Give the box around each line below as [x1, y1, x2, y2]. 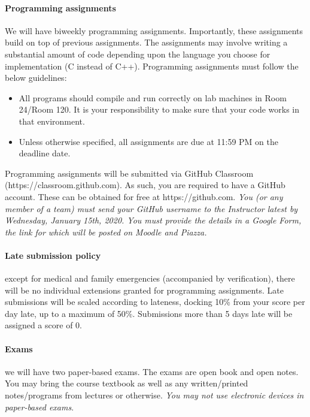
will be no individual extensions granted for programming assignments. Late [5, 283, 284, 296]
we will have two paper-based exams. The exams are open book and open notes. [5, 365, 299, 377]
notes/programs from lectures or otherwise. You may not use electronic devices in [5, 389, 304, 401]
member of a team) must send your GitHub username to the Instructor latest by [5, 202, 298, 214]
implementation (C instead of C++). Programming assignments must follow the [5, 59, 299, 72]
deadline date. [19, 147, 71, 159]
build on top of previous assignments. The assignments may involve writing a [5, 36, 288, 49]
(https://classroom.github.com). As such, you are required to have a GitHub [5, 179, 285, 191]
